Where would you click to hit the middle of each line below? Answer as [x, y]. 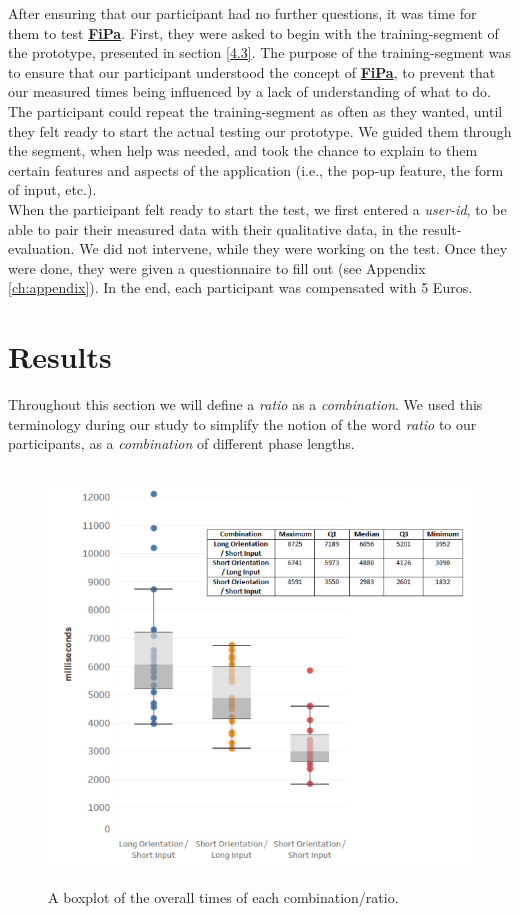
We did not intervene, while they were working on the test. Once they [293, 248]
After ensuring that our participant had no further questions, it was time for [242, 13]
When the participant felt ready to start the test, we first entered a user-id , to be [257, 208]
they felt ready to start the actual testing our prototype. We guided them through [260, 130]
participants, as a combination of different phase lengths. [181, 443]
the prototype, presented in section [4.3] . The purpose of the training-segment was [259, 52]
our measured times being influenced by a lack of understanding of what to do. [249, 91]
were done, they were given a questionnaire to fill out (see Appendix [217, 267]
